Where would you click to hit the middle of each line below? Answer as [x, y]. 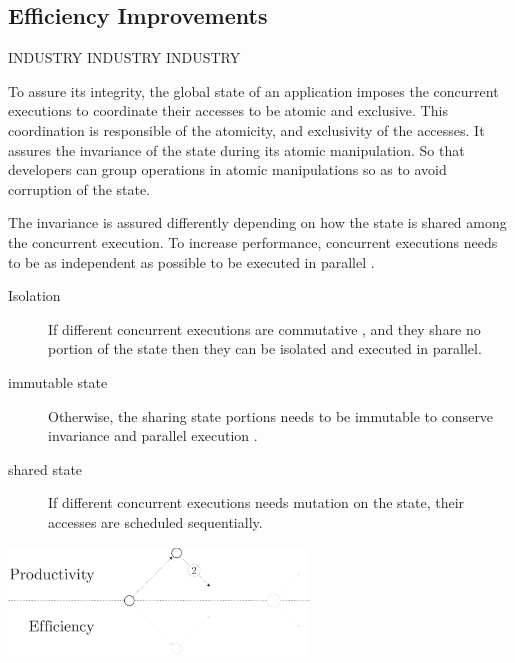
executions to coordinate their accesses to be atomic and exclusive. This [228, 110]
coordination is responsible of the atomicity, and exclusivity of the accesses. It [246, 129]
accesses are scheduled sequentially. [155, 521]
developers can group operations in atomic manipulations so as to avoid [227, 169]
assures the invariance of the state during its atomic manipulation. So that [236, 149]
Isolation [34, 295]
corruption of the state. [79, 188]
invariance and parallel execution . [153, 435]
